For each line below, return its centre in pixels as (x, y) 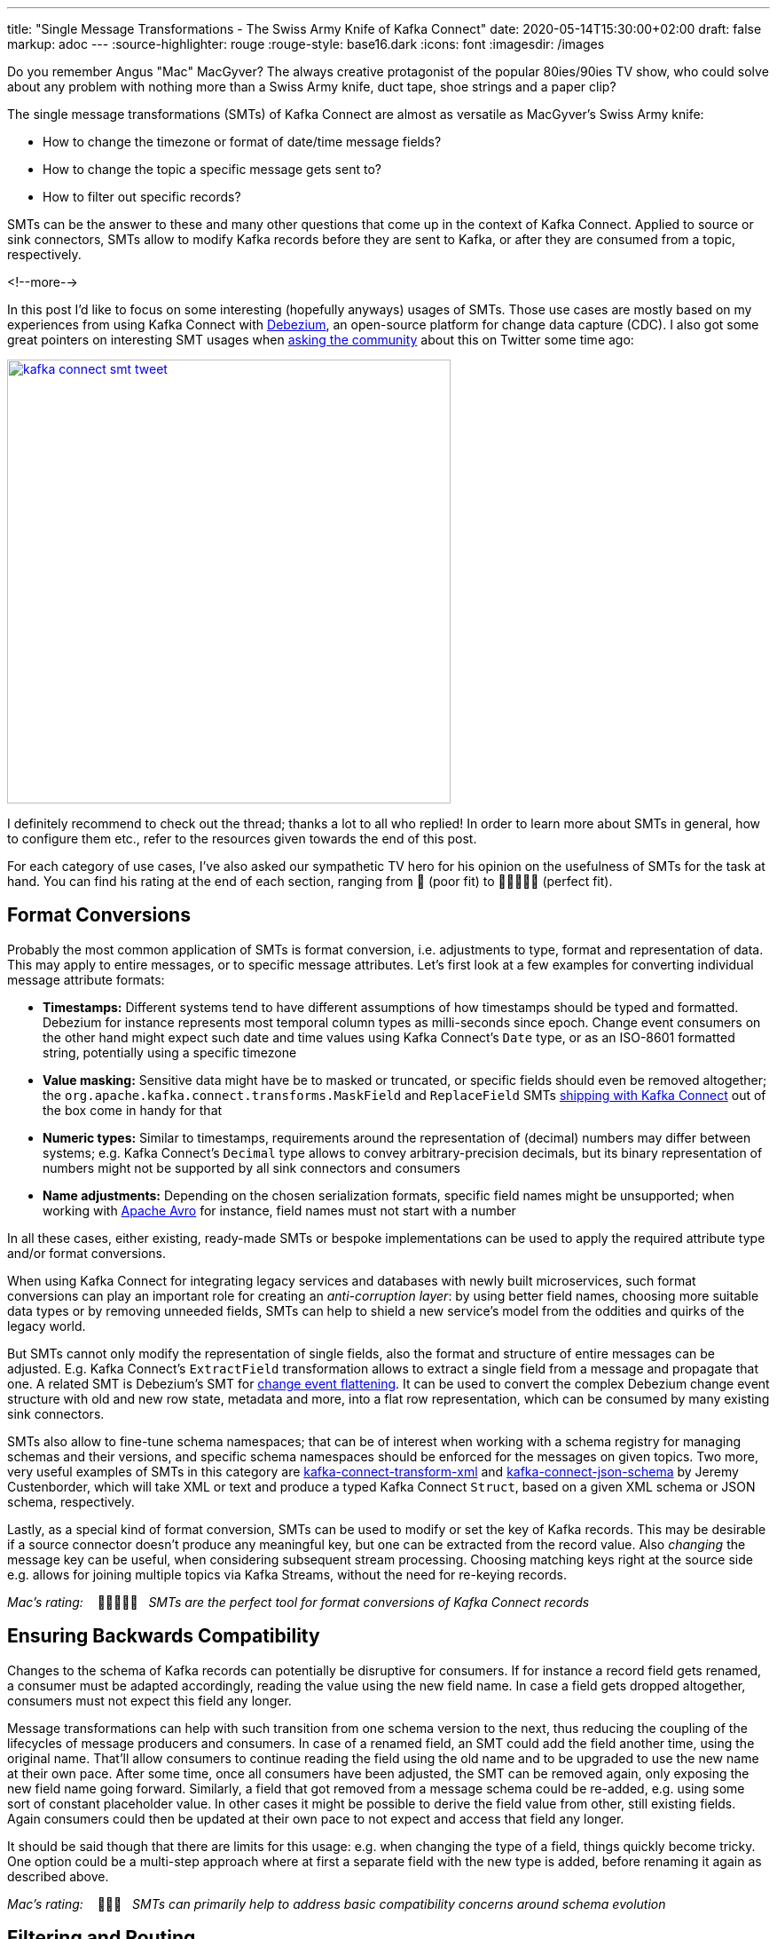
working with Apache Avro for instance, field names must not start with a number (279, 1210)
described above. (58, 1876)
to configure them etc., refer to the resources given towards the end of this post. (242, 839)
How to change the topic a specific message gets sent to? (212, 169)
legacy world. (47, 1326)
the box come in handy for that (133, 1110)
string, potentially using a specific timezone (170, 1052)
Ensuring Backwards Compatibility (164, 1636)
